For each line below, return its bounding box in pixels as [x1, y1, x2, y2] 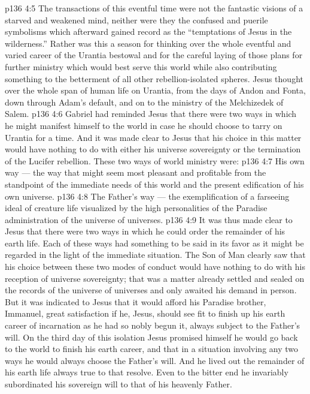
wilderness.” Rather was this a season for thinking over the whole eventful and [5, 37, 291, 49]
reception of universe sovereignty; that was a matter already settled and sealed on [5, 272, 305, 284]
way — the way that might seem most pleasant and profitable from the [5, 166, 266, 179]
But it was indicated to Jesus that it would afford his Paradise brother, [5, 295, 266, 308]
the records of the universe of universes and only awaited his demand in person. [5, 284, 297, 296]
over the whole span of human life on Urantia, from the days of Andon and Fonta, [5, 84, 306, 97]
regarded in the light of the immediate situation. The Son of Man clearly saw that [5, 248, 306, 261]
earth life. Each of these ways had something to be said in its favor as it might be [5, 236, 304, 249]
